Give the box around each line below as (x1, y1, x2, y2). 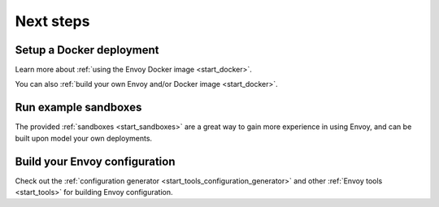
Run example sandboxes (15, 101, 142, 114)
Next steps (15, 12, 90, 30)
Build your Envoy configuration (15, 154, 176, 168)
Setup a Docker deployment (15, 43, 159, 57)
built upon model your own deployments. (15, 133, 153, 143)
